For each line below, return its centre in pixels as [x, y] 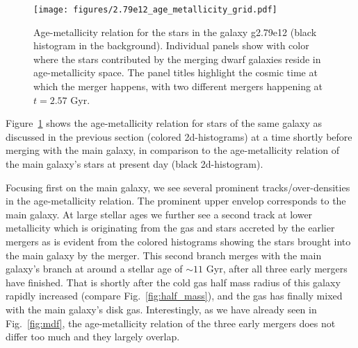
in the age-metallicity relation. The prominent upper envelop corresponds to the [176, 201]
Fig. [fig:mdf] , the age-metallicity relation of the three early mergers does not [171, 323]
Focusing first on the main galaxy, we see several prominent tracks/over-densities [178, 187]
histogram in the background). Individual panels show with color [171, 45]
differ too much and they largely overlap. [93, 337]
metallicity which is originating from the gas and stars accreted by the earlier [170, 228]
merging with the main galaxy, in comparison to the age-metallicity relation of [173, 150]
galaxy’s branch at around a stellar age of [94, 269]
